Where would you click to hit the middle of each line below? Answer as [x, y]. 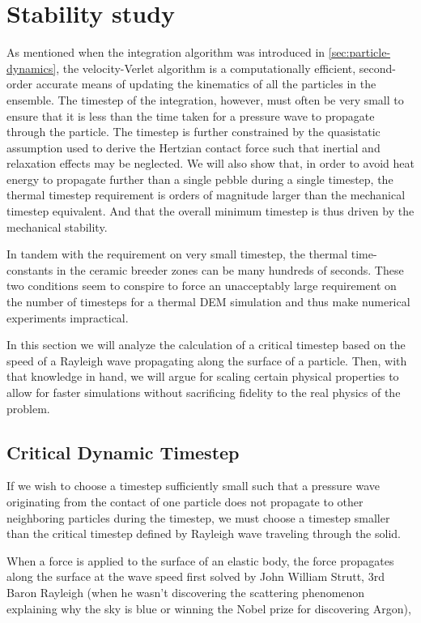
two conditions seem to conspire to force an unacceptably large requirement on [202, 286]
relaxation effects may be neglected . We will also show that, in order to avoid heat [210, 163]
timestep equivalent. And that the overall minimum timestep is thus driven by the [210, 211]
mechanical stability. [57, 226]
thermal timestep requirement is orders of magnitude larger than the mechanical [206, 195]
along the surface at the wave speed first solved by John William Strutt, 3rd [196, 576]
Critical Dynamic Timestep [123, 452]
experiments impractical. [68, 317]
